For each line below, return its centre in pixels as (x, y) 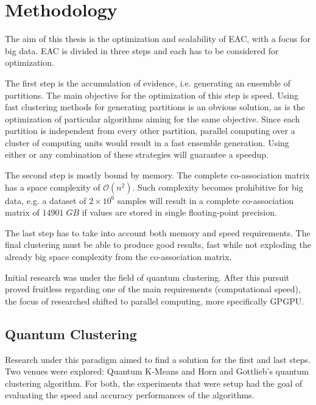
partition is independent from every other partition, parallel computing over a (150, 131)
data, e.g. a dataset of (46, 200)
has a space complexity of (53, 187)
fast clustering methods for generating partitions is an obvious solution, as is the (155, 107)
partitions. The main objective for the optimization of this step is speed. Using (152, 95)
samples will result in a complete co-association (206, 200)
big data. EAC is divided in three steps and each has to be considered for (142, 50)
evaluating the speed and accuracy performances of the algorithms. (130, 395)
